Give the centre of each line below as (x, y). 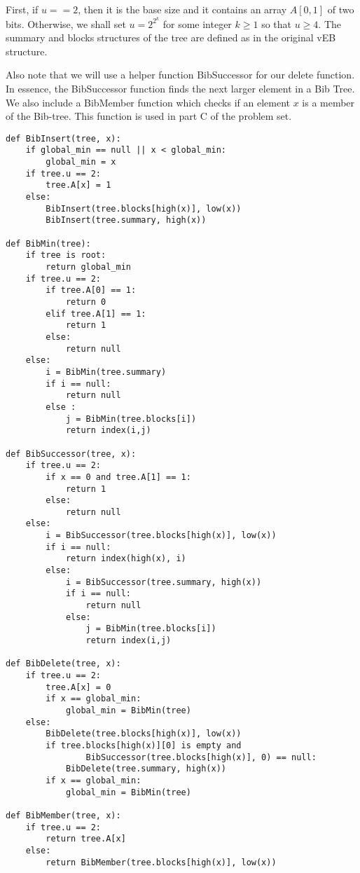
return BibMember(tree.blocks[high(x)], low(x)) (161, 862)
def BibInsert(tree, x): (63, 138)
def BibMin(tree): (48, 243)
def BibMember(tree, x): (63, 815)
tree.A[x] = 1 (78, 185)
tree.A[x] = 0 (78, 687)
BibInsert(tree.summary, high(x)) (126, 220)
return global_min (88, 267)
